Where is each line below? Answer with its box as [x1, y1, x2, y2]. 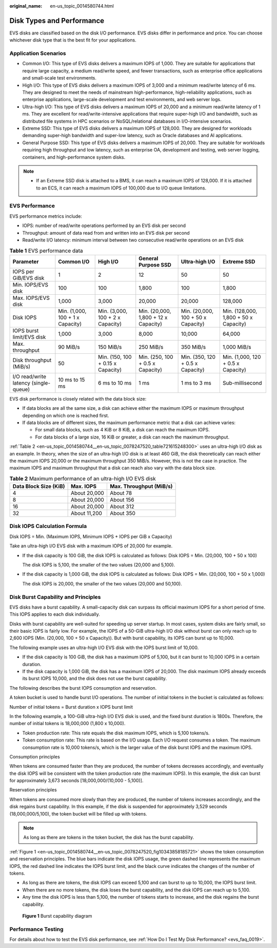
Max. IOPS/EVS [12, 294, 50, 301]
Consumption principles [9, 753, 60, 760]
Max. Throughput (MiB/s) [109, 483, 173, 490]
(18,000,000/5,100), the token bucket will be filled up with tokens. [9, 810, 147, 817]
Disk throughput [12, 356, 52, 364]
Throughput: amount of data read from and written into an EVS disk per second [22, 230, 190, 236]
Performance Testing [9, 925, 64, 933]
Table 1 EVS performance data [9, 247, 83, 254]
